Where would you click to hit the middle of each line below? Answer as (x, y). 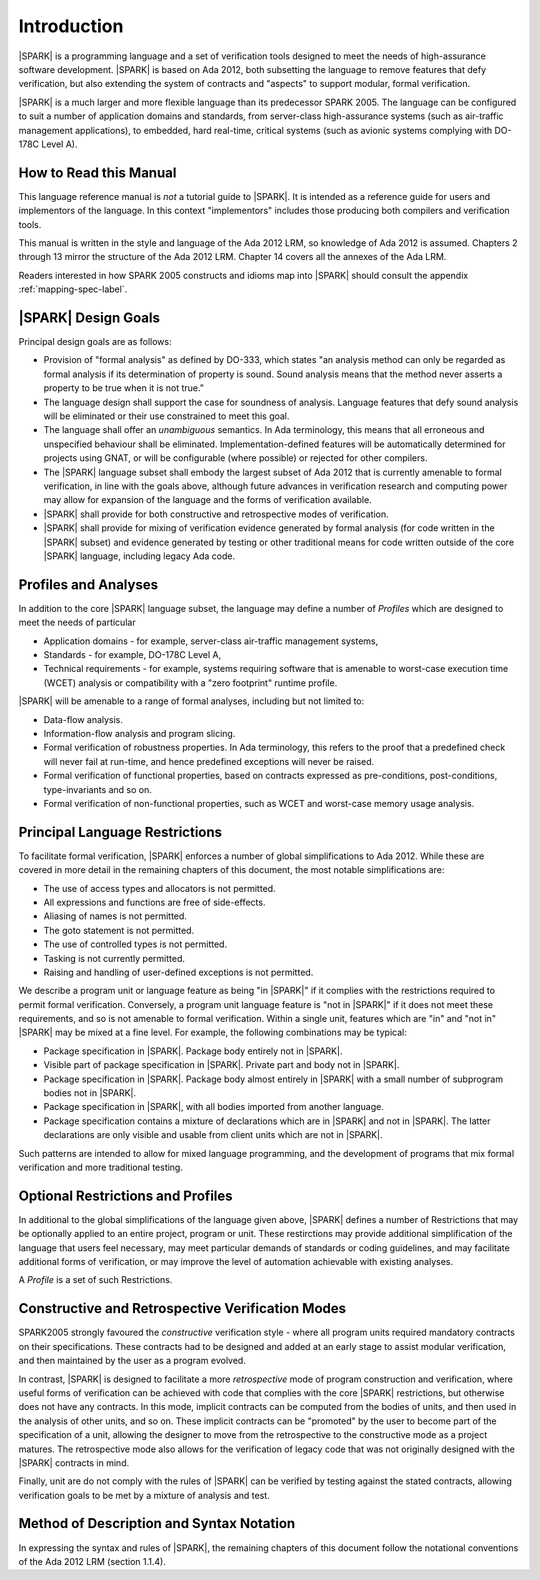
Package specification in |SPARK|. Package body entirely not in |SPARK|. (193, 1051)
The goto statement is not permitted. (119, 930)
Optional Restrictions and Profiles (126, 1195)
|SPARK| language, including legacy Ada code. (139, 556)
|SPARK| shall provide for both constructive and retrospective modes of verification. (216, 514)
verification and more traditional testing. (101, 1167)
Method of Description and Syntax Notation (157, 1523)
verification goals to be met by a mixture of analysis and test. (144, 1495)
